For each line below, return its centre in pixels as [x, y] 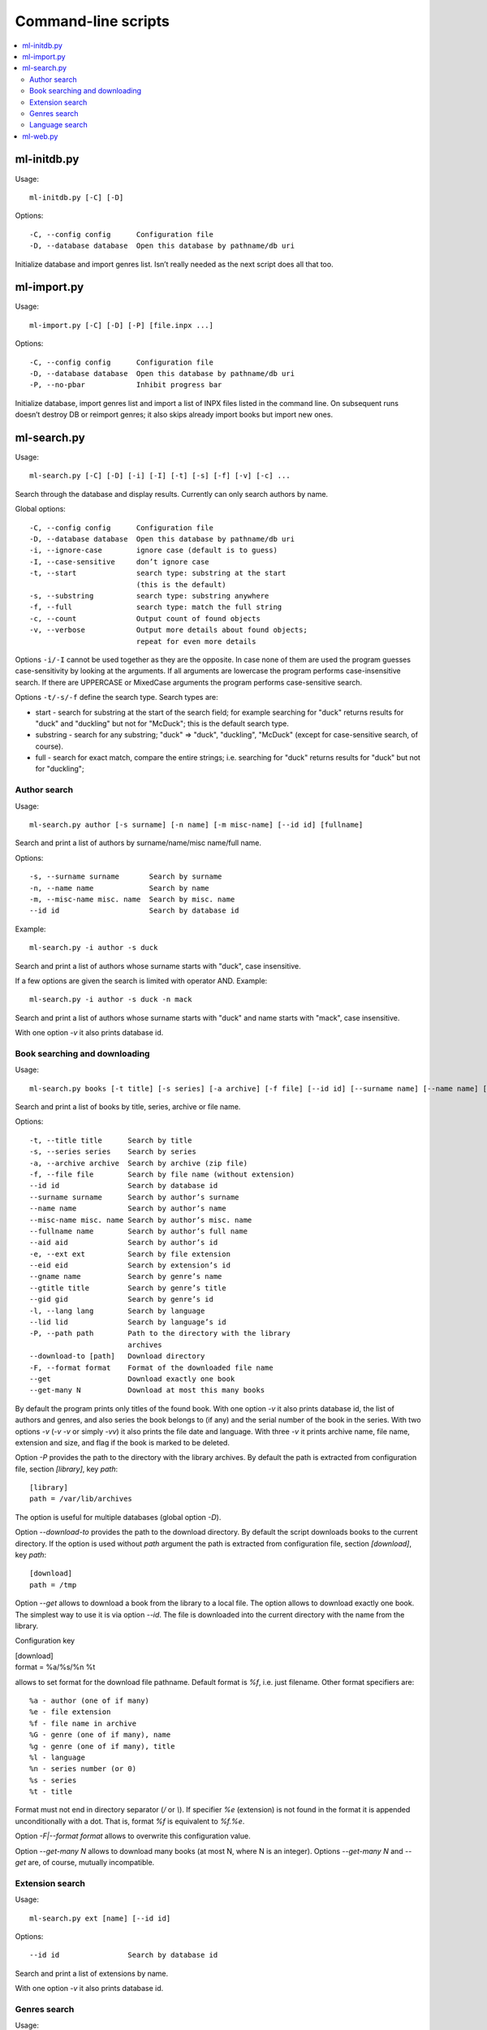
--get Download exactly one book [132, 1379]
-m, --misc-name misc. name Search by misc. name [132, 899]
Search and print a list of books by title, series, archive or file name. [128, 1106]
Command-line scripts [92, 21]
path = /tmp [53, 1585]
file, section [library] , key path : [66, 1469]
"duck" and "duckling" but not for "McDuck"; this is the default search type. [162, 723]
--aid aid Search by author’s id [124, 1243]
